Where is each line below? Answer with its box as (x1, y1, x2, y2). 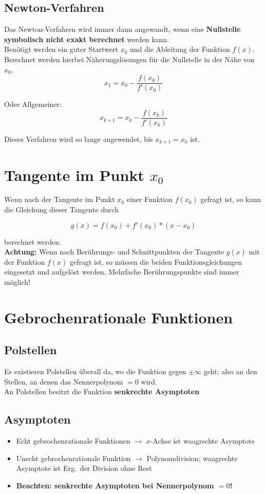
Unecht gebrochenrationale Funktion (16, 452, 131, 463)
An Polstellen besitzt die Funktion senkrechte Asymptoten (4, 386, 200, 397)
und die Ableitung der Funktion (130, 44, 230, 54)
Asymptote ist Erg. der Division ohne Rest (16, 463, 152, 473)
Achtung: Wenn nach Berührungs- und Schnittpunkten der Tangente (4, 246, 224, 257)
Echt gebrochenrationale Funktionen (16, 435, 130, 446)
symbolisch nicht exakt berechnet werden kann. (4, 33, 169, 44)
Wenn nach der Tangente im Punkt (4, 194, 115, 205)
